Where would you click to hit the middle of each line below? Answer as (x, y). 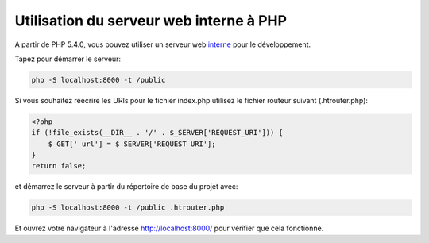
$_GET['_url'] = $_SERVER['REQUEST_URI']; (132, 144)
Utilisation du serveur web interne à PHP (151, 21)
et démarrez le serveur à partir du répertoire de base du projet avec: (126, 187)
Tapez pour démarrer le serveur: (68, 59)
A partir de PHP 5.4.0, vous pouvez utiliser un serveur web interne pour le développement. (163, 44)
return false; (59, 166)
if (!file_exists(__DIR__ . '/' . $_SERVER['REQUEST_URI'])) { (157, 133)
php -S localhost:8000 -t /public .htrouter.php (128, 208)
